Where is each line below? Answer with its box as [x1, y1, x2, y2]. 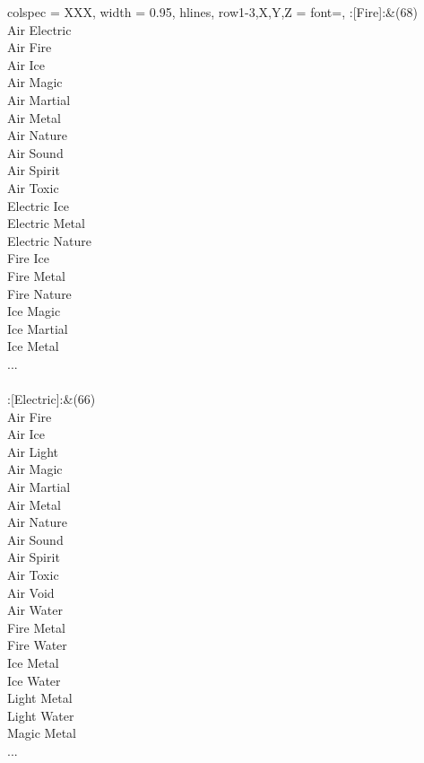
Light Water [7, 706, 74, 724]
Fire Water [7, 636, 67, 654]
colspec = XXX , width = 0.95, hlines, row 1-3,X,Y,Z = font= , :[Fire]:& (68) [7, 3, 418, 21]
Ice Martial [7, 319, 68, 338]
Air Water [7, 601, 63, 619]
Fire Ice [7, 249, 49, 267]
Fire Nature [7, 284, 72, 303]
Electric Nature [7, 231, 91, 250]
